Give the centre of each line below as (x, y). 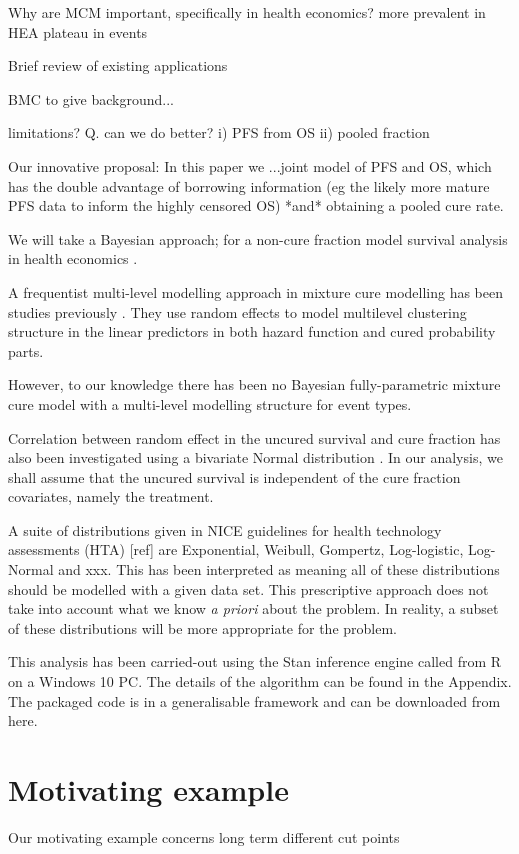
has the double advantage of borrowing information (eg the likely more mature (249, 185)
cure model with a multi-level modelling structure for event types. (210, 403)
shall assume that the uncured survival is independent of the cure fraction (234, 476)
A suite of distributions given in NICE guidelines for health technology (225, 529)
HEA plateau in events (78, 31)
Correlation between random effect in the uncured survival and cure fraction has (254, 437)
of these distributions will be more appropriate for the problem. (203, 627)
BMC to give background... (91, 98)
